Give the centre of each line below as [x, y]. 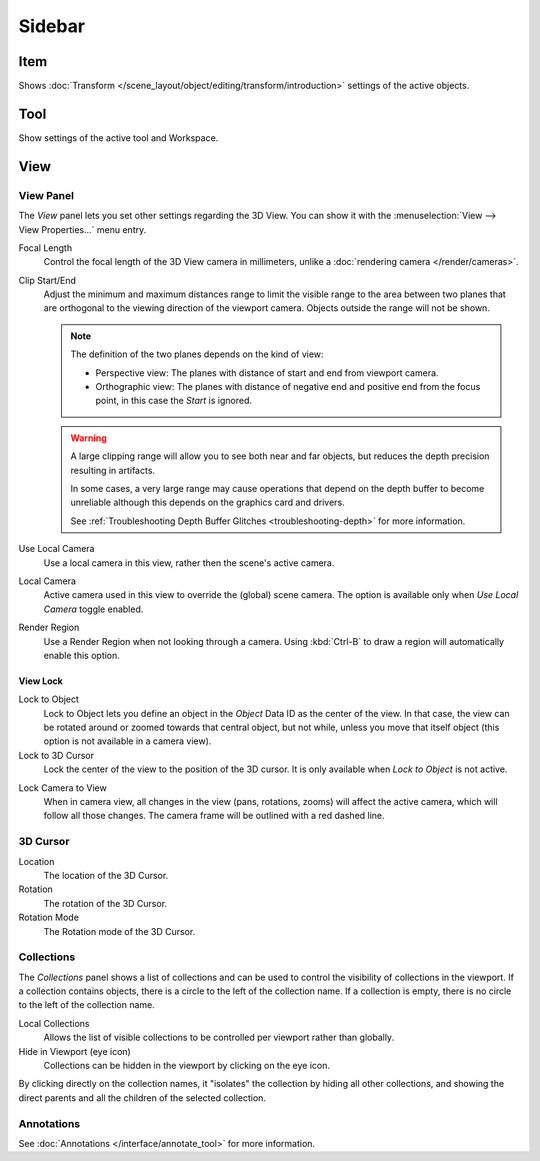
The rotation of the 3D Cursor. [105, 903]
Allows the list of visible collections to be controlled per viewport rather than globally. [219, 1037]
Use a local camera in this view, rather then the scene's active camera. [189, 562]
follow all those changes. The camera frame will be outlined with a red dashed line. [214, 816]
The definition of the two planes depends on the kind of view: [197, 354]
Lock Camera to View [62, 787]
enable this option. [81, 655]
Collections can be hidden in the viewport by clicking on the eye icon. [186, 1065]
